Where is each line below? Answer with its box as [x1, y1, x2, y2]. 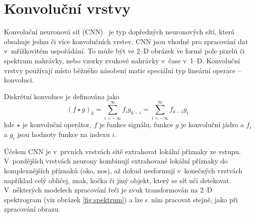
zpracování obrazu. [4, 204, 60, 214]
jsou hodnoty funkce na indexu [17, 129, 110, 139]
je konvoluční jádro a [181, 119, 244, 130]
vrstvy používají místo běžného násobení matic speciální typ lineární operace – [4, 65, 242, 75]
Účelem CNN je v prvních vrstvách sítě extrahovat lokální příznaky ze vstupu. [4, 146, 241, 156]
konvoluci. [4, 75, 34, 85]
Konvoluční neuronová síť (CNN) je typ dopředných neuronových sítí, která [4, 27, 234, 37]
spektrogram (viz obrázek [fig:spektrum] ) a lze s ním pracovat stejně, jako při [4, 194, 238, 204]
